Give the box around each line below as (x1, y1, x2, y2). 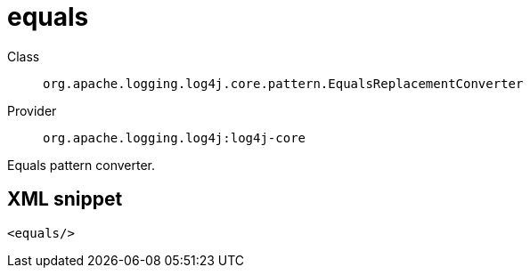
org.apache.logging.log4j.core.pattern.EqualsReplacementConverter (43, 76, 524, 91)
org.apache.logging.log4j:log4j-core (43, 130, 306, 145)
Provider (7, 102, 57, 118)
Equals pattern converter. (7, 157, 156, 173)
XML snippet (7, 188, 123, 211)
